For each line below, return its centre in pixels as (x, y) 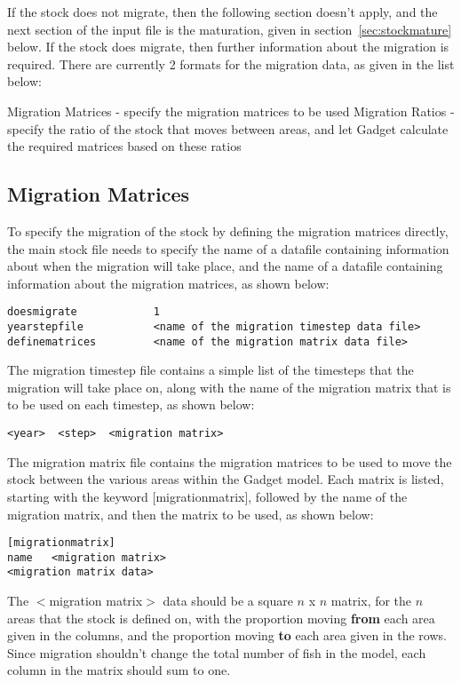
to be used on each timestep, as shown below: (131, 404)
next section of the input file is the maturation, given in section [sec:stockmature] (230, 29)
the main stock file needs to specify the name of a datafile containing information (228, 248)
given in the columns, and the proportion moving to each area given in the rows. (227, 635)
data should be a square (228, 601)
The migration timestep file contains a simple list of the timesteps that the (211, 370)
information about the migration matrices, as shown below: (168, 283)
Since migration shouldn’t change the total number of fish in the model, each (217, 652)
